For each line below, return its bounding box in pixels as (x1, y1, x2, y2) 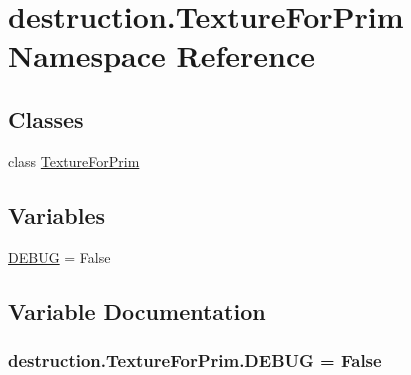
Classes (8, 103, 84, 134)
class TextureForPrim (8, 150, 140, 171)
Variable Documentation (8, 295, 266, 326)
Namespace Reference (8, 35, 315, 76)
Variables (8, 199, 106, 230)
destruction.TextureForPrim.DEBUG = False (8, 347, 382, 372)
